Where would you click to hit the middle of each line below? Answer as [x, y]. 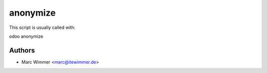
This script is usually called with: [42, 27]
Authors [22, 50]
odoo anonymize [26, 36]
